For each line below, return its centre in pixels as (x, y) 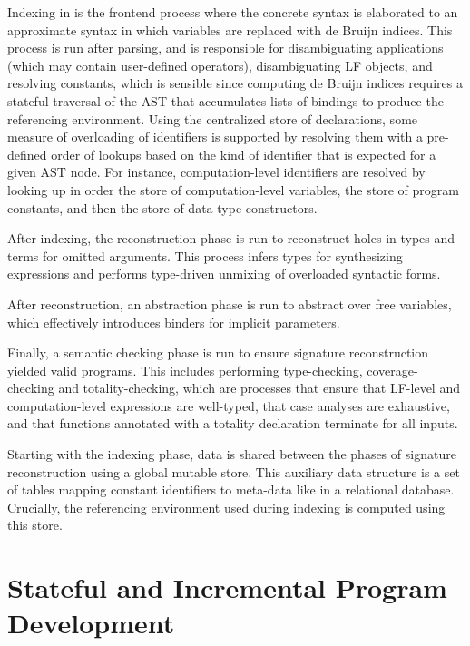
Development (91, 623)
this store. (35, 525)
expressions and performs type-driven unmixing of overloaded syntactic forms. (224, 274)
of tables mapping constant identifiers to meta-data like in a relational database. (231, 489)
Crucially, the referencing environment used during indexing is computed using (226, 507)
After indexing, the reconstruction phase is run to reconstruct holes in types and (231, 238)
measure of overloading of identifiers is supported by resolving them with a (215, 137)
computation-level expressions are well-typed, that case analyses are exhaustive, (229, 405)
